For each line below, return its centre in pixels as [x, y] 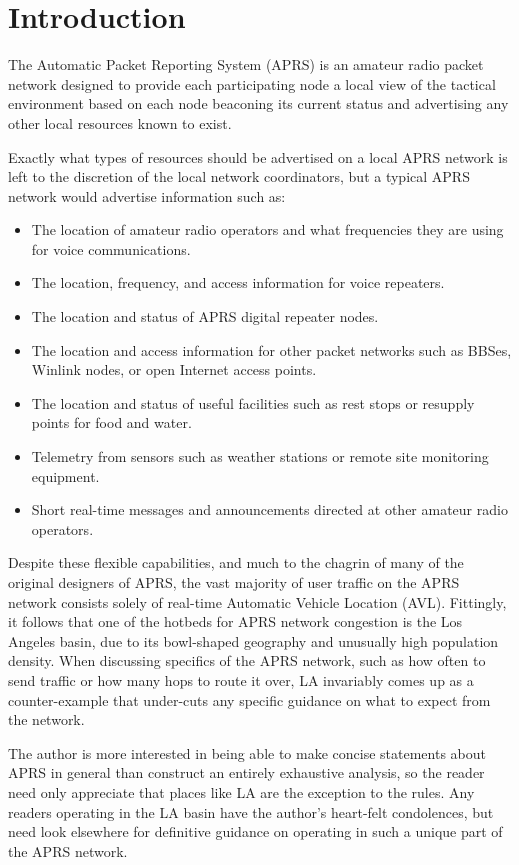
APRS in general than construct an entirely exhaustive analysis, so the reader [246, 772]
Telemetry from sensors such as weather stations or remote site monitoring [260, 456]
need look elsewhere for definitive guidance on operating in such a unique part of [255, 831]
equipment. [65, 475]
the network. [46, 719]
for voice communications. [111, 248]
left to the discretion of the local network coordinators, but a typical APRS [239, 176]
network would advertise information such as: [147, 195]
